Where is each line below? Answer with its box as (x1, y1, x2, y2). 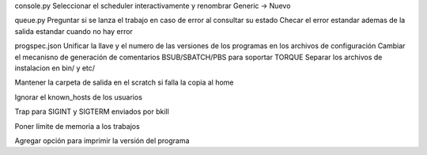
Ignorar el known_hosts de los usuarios (14, 92, 142, 102)
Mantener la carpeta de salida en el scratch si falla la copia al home (14, 77, 234, 87)
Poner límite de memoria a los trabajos (14, 121, 140, 130)
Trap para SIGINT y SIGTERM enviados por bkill (14, 107, 169, 116)
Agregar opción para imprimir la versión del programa (14, 135, 190, 146)
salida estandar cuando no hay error (14, 26, 134, 36)
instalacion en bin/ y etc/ (14, 63, 95, 73)
